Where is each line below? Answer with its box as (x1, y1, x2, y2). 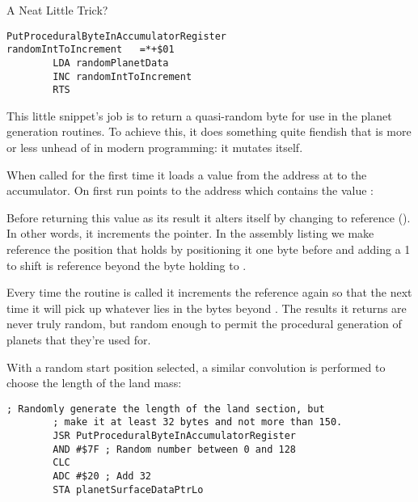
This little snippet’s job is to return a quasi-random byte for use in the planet (6, 107, 392, 124)
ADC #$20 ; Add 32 (53, 470, 151, 483)
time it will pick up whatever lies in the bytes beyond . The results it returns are (6, 299, 407, 316)
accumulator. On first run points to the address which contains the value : (6, 182, 374, 199)
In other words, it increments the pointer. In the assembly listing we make (6, 225, 374, 242)
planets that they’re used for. (6, 331, 151, 348)
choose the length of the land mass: (6, 374, 182, 391)
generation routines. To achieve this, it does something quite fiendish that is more (6, 123, 412, 140)
